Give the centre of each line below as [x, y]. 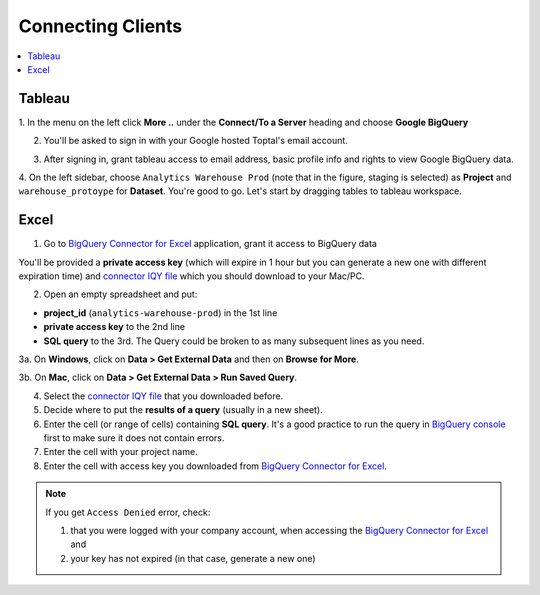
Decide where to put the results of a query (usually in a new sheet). [183, 410]
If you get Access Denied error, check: [128, 512]
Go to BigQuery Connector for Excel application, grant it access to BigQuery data [210, 244]
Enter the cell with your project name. [121, 452]
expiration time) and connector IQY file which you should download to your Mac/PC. [191, 276]
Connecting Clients [100, 26]
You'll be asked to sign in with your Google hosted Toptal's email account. [196, 141]
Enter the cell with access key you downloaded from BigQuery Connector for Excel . [215, 466]
